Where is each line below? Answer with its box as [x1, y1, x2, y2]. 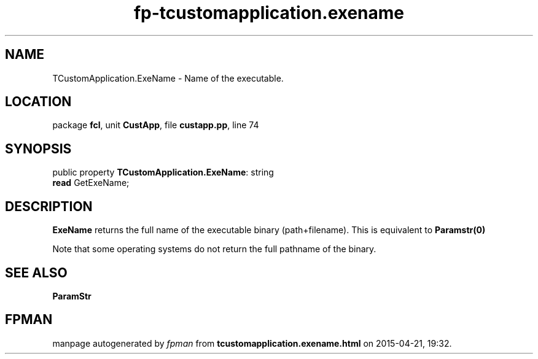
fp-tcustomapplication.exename [133, 2, 405, 23]
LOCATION [5, 94, 72, 110]
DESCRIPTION [5, 198, 93, 214]
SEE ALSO [5, 264, 68, 280]
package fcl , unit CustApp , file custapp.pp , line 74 [52, 120, 259, 131]
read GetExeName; [52, 177, 130, 188]
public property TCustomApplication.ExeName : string [52, 167, 274, 178]
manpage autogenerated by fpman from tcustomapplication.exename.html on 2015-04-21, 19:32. [52, 338, 452, 349]
